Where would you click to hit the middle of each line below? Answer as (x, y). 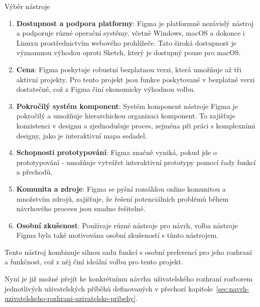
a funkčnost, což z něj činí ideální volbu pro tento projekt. (94, 262)
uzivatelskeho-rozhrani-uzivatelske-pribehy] (70, 298)
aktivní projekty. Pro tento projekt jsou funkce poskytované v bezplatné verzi (136, 79)
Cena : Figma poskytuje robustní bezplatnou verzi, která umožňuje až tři (129, 69)
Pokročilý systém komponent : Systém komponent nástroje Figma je (127, 106)
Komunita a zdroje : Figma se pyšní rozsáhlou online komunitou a (121, 188)
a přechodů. (34, 172)
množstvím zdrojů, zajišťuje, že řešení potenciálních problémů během (122, 198)
